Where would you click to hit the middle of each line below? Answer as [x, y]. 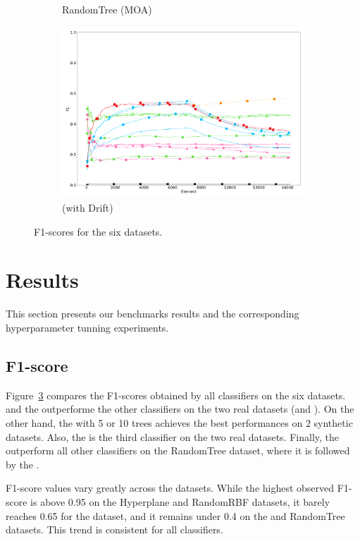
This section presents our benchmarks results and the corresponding [153, 314]
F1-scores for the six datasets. [98, 231]
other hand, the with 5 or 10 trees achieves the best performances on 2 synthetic [179, 422]
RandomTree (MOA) [107, 9]
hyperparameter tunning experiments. [87, 327]
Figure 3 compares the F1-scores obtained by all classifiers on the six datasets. [176, 395]
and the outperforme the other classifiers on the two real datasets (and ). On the [180, 409]
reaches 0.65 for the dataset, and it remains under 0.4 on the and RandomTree [175, 515]
